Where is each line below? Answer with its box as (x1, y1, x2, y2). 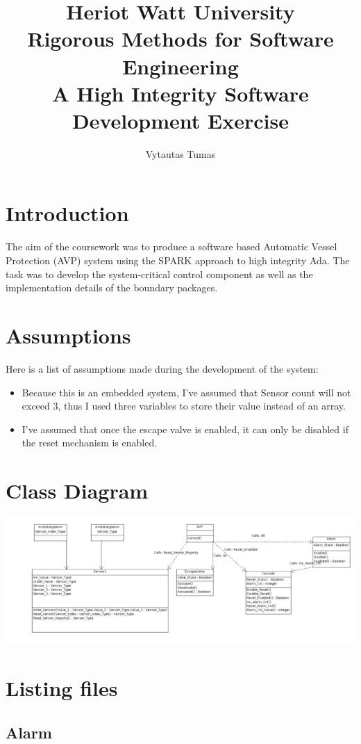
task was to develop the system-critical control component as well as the (6, 266, 313, 281)
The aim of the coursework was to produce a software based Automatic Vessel (6, 239, 337, 254)
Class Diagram (6, 476, 149, 505)
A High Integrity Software (52, 79, 309, 107)
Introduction (6, 199, 129, 227)
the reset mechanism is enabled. (22, 435, 158, 450)
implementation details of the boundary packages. (6, 280, 218, 295)
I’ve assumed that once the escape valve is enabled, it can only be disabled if (22, 421, 349, 436)
